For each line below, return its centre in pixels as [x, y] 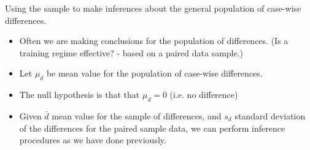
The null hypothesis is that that [79, 95]
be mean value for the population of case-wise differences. [154, 73]
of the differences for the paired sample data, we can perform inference [152, 128]
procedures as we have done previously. [93, 140]
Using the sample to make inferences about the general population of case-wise [153, 8]
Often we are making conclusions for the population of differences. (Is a [154, 41]
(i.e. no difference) [204, 95]
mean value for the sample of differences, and [137, 115]
